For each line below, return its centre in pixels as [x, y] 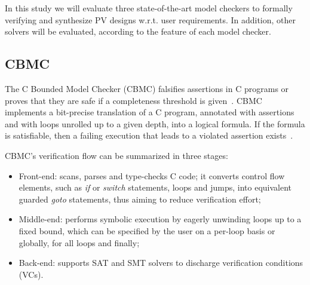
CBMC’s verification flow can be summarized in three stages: [116, 155]
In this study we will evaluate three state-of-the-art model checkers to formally [149, 8]
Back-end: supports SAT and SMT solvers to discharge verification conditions [161, 263]
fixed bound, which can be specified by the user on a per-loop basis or [147, 230]
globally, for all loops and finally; [79, 242]
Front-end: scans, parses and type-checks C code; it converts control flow [152, 175]
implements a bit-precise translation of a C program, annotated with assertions [150, 112]
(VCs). [31, 274]
